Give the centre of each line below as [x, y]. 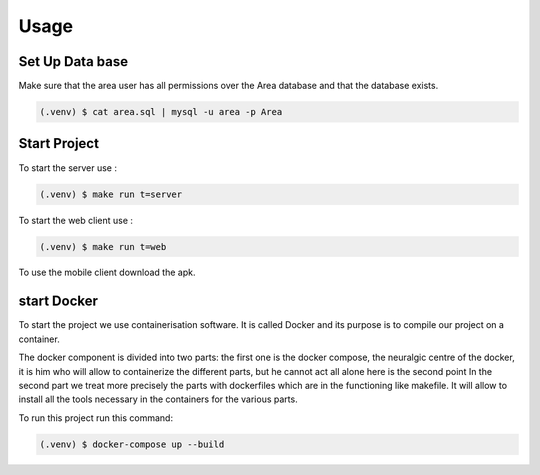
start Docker [58, 301]
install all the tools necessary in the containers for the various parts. [158, 399]
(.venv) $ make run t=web [103, 246]
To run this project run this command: [96, 417]
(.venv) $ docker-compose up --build [132, 444]
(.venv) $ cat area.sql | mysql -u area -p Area [161, 112]
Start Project [59, 143]
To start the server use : [67, 167]
